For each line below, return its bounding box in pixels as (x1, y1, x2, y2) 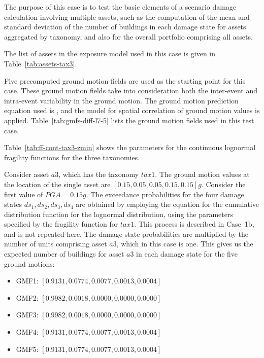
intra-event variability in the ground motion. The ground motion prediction (4, 95, 239, 105)
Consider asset (4, 169, 49, 180)
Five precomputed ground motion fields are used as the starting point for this (4, 75, 246, 86)
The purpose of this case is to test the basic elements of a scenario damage (4, 2, 237, 12)
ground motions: (4, 258, 55, 269)
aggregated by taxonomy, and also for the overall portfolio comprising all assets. (4, 31, 253, 42)
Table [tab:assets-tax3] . (4, 58, 77, 68)
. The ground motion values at (155, 169, 250, 180)
